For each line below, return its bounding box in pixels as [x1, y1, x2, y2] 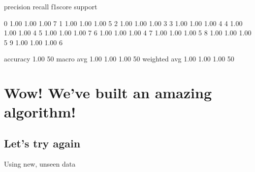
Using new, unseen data [4, 158, 76, 169]
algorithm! [4, 102, 76, 122]
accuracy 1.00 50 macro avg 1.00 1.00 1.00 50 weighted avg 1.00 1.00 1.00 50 [4, 54, 234, 64]
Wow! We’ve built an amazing [4, 83, 212, 103]
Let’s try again [4, 135, 81, 150]
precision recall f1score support [4, 1, 97, 11]
